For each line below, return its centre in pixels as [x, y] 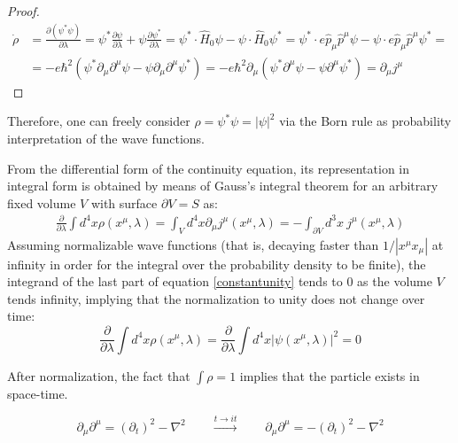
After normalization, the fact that [99, 375]
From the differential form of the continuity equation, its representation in [209, 168]
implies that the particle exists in [330, 375]
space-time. [38, 393]
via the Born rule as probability [365, 121]
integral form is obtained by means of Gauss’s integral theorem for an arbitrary [223, 186]
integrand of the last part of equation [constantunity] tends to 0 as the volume [220, 281]
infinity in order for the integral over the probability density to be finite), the [217, 264]
